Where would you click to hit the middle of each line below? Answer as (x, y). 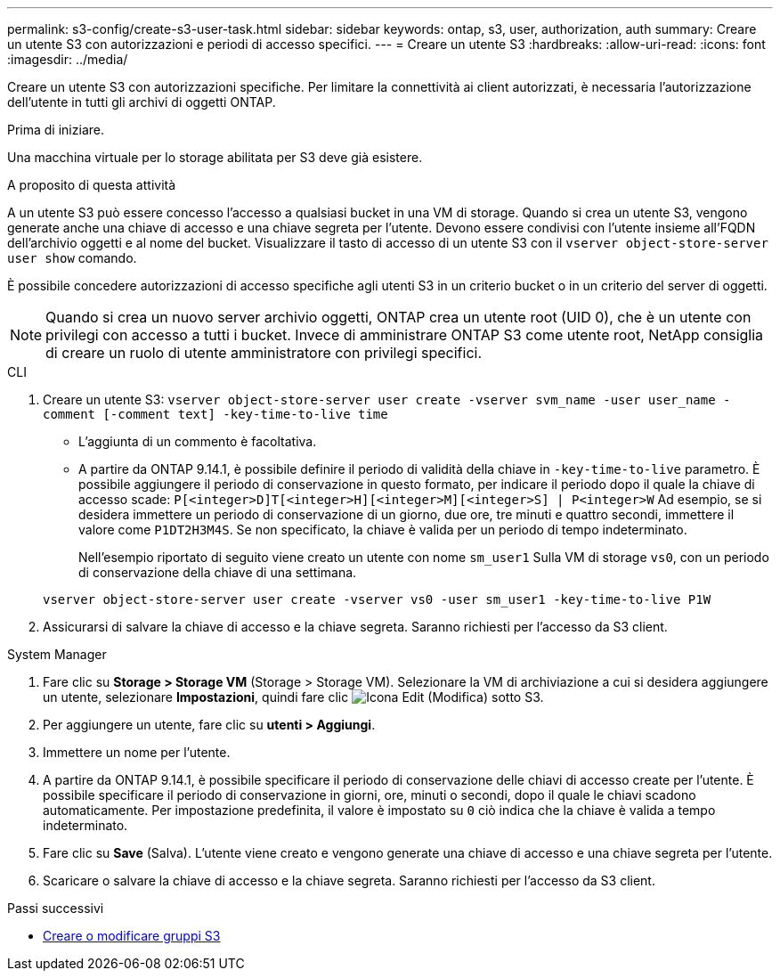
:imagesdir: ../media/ (68, 59)
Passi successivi (56, 908)
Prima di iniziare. (56, 130)
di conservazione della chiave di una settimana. (218, 572)
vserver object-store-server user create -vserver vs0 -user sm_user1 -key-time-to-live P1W (377, 599)
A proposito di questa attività (92, 185)
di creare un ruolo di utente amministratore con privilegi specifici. (264, 353)
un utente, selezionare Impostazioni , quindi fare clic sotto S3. (293, 697)
